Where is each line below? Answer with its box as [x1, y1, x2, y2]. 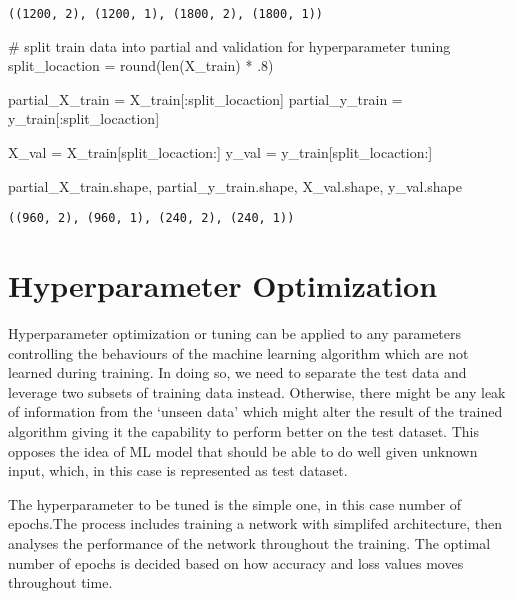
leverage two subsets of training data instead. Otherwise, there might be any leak [8, 381, 506, 402]
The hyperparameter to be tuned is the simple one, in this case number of [8, 493, 462, 514]
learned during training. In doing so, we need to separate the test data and [8, 362, 467, 383]
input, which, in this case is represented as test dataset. [8, 460, 348, 481]
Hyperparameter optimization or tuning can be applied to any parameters [8, 323, 462, 343]
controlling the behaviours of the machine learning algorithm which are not [8, 342, 469, 363]
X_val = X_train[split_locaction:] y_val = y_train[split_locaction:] [8, 142, 433, 163]
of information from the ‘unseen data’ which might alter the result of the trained [8, 401, 503, 422]
